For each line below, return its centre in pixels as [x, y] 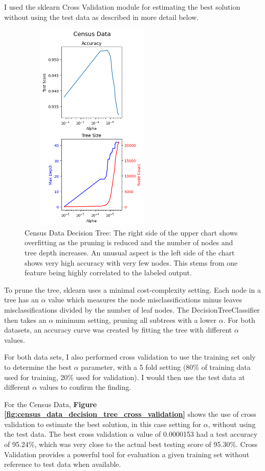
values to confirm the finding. [85, 387]
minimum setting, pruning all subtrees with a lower [136, 320]
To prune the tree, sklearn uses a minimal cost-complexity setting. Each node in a [132, 289]
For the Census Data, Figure [51, 404]
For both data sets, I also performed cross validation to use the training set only [130, 357]
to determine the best [38, 367]
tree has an [21, 300]
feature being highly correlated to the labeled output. [108, 273]
